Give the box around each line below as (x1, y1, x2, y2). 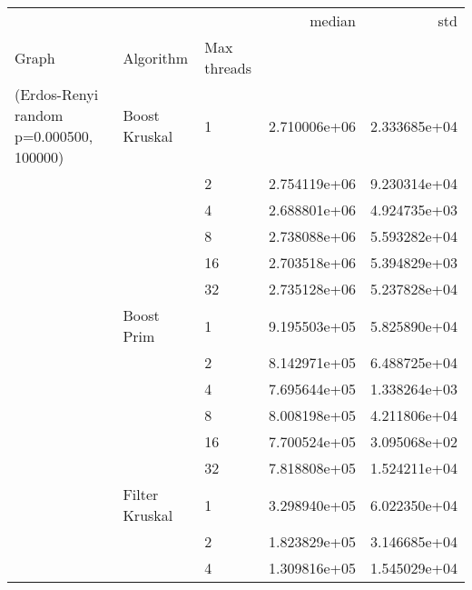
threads (204, 57, 252, 78)
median (310, 10, 356, 31)
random (15, 105, 64, 125)
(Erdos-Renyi (15, 84, 99, 105)
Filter (123, 484, 159, 505)
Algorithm (123, 46, 189, 68)
